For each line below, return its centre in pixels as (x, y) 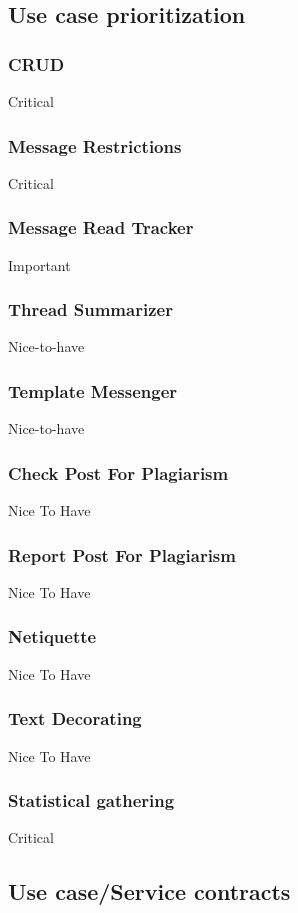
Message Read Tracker (101, 227)
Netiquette (52, 636)
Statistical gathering (91, 800)
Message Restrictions (95, 145)
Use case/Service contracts (149, 891)
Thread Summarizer (90, 309)
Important (39, 264)
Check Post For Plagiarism (118, 472)
